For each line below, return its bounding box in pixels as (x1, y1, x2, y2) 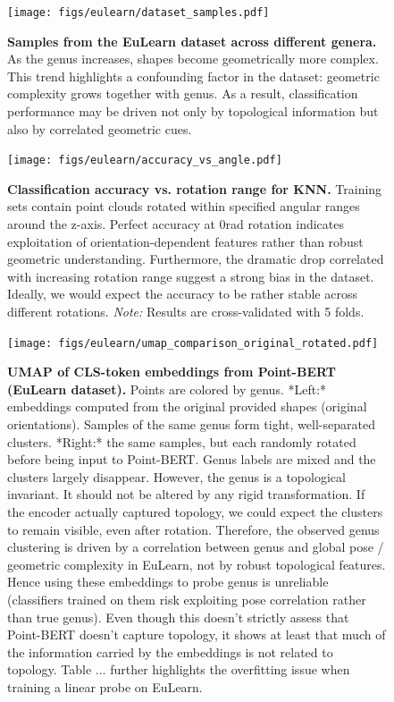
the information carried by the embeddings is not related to (7, 642, 333, 661)
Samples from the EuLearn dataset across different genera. (7, 31, 377, 50)
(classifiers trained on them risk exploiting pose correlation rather (7, 590, 366, 608)
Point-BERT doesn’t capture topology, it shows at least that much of (7, 625, 386, 644)
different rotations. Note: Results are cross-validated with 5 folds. (7, 302, 365, 321)
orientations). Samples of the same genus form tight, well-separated (7, 415, 375, 434)
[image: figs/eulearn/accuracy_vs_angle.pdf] (7, 154, 282, 167)
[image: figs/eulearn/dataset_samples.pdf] (7, 6, 270, 19)
